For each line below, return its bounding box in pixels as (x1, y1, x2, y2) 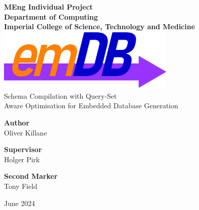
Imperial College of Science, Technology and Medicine (4, 21, 195, 32)
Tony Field (4, 180, 38, 191)
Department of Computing (4, 11, 98, 22)
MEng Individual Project (4, 2, 93, 12)
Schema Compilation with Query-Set (4, 90, 117, 101)
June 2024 (4, 197, 35, 208)
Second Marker (4, 171, 58, 181)
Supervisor (4, 144, 42, 155)
